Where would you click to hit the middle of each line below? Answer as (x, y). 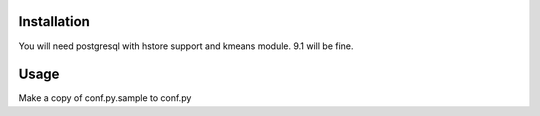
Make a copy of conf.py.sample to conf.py (105, 98)
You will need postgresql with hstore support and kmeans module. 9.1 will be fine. (186, 46)
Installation (54, 21)
